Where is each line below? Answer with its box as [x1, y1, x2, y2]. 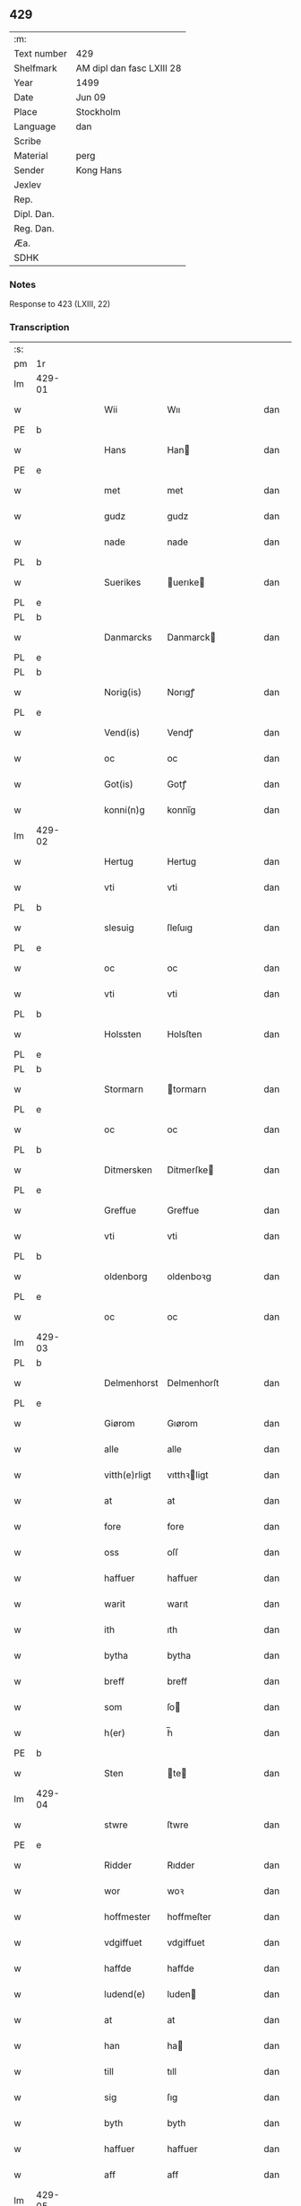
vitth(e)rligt [104, 1469, 152, 1481]
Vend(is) [104, 727, 141, 739]
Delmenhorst [104, 1377, 159, 1390]
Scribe [13, 135, 42, 147]
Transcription [9, 321, 70, 334]
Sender [13, 163, 45, 176]
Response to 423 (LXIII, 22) [9, 299, 111, 310]
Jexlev [13, 179, 42, 191]
